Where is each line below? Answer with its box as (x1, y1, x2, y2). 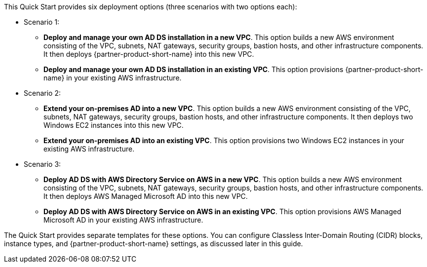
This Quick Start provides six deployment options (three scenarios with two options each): (4, 2, 297, 11)
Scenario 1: (24, 18, 60, 26)
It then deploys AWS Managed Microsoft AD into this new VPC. (43, 192, 248, 200)
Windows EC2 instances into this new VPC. (43, 121, 184, 129)
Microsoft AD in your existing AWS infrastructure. (43, 216, 203, 224)
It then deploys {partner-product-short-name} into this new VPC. (43, 50, 254, 58)
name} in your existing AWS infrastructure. (43, 74, 182, 82)
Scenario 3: (24, 160, 61, 168)
